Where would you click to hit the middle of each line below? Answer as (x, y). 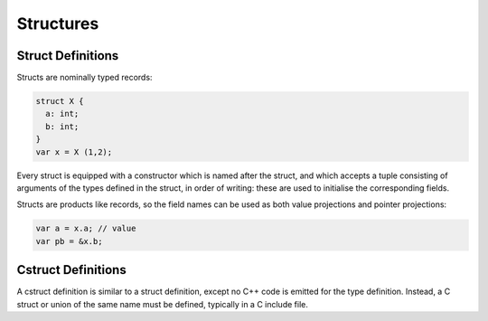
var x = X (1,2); (74, 152)
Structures (58, 24)
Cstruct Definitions (71, 270)
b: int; (62, 126)
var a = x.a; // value (86, 229)
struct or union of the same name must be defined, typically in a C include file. (163, 304)
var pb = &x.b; (69, 241)
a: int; (62, 114)
